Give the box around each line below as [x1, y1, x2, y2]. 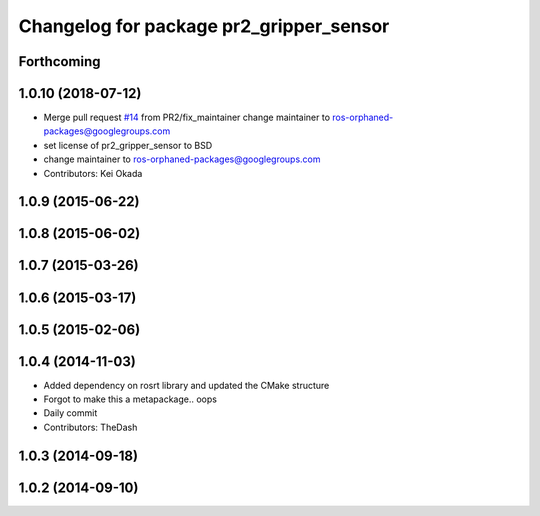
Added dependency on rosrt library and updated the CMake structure [43, 379, 330, 391]
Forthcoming [18, 53, 101, 70]
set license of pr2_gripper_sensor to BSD [43, 139, 213, 151]
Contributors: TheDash [43, 421, 138, 433]
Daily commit [43, 407, 98, 419]
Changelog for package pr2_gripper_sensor [18, 15, 390, 37]
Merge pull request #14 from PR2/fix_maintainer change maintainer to [43, 111, 330, 124]
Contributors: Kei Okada [43, 167, 143, 179]
